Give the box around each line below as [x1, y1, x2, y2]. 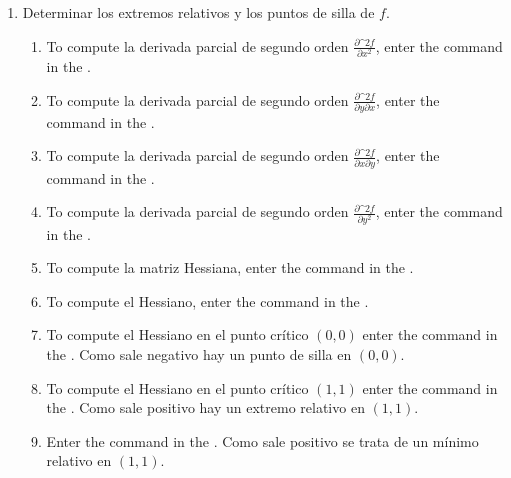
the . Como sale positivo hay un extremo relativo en [46, 397, 365, 418]
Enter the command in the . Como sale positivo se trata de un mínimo [46, 430, 479, 451]
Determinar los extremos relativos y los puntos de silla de [22, 2, 375, 22]
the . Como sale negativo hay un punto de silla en [46, 344, 352, 364]
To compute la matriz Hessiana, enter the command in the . [46, 257, 414, 278]
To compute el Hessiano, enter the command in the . [46, 290, 369, 311]
